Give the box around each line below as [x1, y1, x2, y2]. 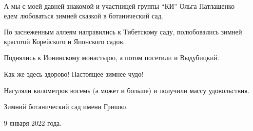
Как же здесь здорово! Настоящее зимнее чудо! [4, 68, 144, 79]
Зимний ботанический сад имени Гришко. [4, 101, 128, 112]
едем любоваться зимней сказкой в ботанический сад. [4, 10, 163, 20]
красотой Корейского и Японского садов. [4, 36, 125, 46]
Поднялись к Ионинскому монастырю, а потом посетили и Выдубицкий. [4, 52, 219, 63]
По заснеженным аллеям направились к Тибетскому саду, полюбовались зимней [4, 27, 242, 37]
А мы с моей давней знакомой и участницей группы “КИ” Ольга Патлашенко [4, 1, 234, 11]
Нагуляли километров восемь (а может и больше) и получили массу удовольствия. [4, 85, 250, 95]
